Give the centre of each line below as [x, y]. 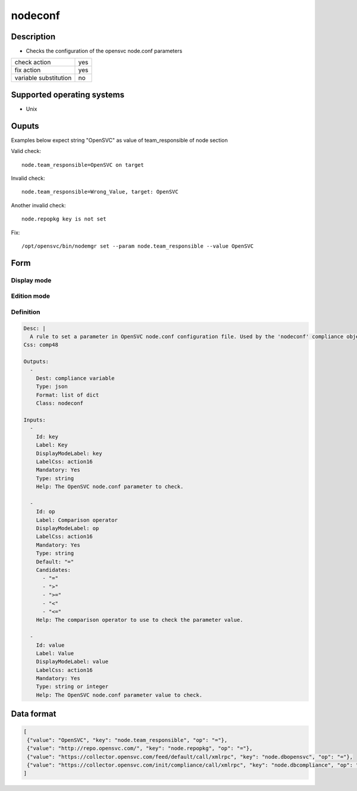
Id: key [47, 437]
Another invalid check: [39, 205]
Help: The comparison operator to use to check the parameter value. [140, 620]
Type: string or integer [72, 687]
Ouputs [25, 126]
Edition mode [31, 296]
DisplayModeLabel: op [68, 528]
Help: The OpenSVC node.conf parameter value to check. [119, 695]
